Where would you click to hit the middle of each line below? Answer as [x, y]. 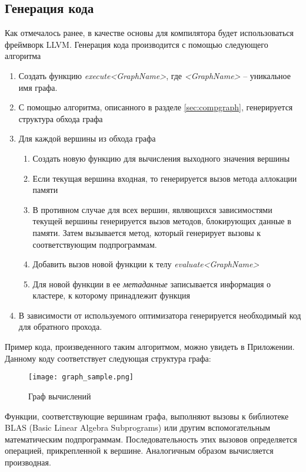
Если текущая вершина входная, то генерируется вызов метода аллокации [165, 178]
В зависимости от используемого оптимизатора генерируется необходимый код [160, 315]
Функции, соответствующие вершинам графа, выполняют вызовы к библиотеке [147, 416]
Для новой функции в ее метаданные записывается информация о [152, 283]
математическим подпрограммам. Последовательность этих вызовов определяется [151, 439]
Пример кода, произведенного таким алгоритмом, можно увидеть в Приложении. [150, 347]
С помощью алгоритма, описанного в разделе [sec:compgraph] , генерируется [156, 107]
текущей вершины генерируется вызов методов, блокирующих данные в [162, 221]
